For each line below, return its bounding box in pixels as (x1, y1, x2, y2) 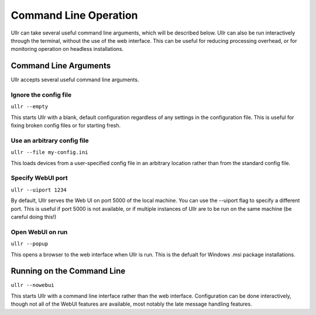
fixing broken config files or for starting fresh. (11, 122, 121, 129)
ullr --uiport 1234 (11, 186, 67, 193)
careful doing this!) (11, 214, 57, 220)
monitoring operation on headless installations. (11, 46, 124, 53)
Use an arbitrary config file (11, 136, 89, 145)
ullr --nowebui (11, 282, 55, 289)
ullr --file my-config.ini (11, 149, 88, 156)
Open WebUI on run (11, 228, 68, 236)
